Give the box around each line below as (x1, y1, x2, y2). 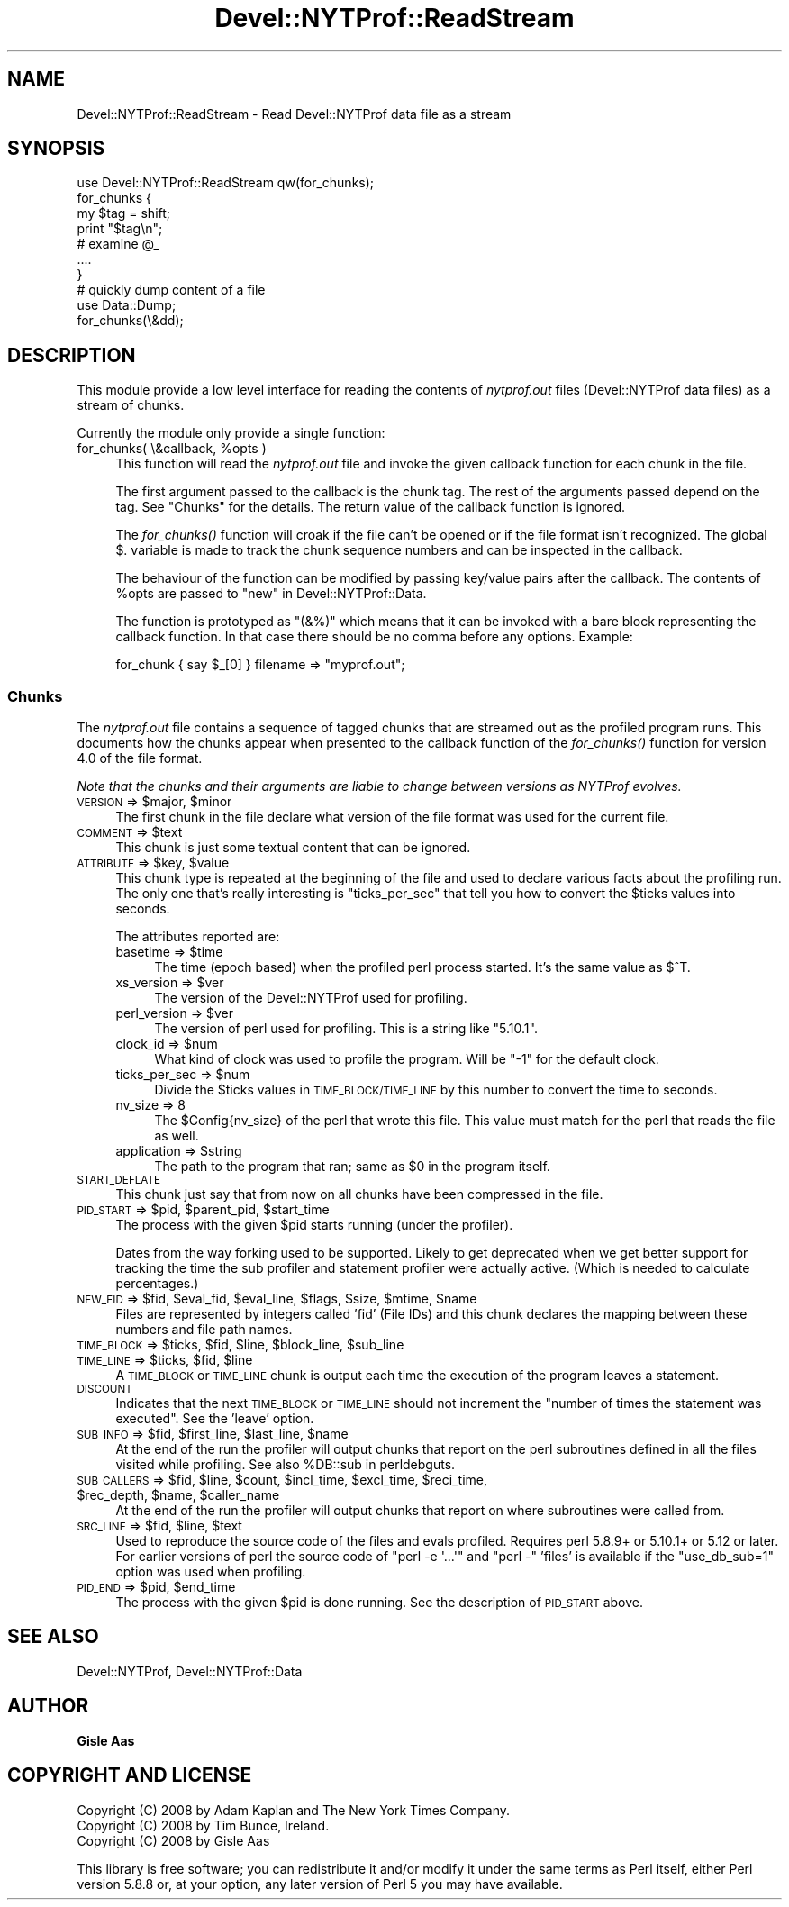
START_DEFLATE (77, 1174, 160, 1187)
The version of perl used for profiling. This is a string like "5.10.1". (154, 1021, 538, 1037)
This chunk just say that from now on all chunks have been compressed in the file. (115, 1186, 603, 1203)
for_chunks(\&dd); (77, 313, 184, 329)
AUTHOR (7, 1694, 89, 1718)
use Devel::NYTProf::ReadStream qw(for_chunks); (77, 175, 375, 191)
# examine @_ (77, 236, 159, 252)
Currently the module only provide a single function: (77, 425, 385, 441)
